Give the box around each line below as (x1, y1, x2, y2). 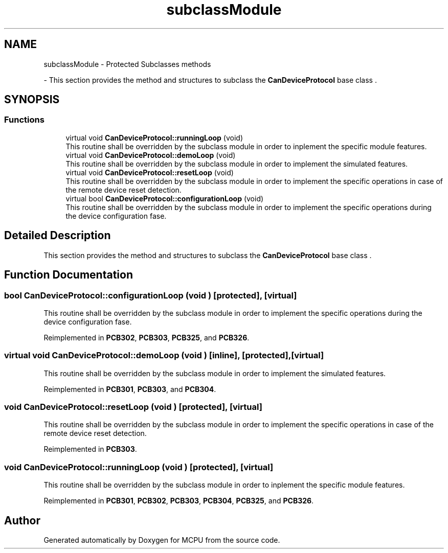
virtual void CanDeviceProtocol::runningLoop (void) (65, 133, 243, 142)
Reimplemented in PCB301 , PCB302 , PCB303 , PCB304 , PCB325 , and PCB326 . (43, 496, 314, 505)
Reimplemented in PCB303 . (43, 445, 137, 454)
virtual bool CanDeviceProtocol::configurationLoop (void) (65, 194, 264, 203)
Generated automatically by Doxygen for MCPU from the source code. (43, 535, 280, 544)
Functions (4, 114, 44, 125)
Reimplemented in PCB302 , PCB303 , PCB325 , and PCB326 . (43, 333, 250, 342)
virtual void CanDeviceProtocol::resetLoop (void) (65, 168, 234, 177)
